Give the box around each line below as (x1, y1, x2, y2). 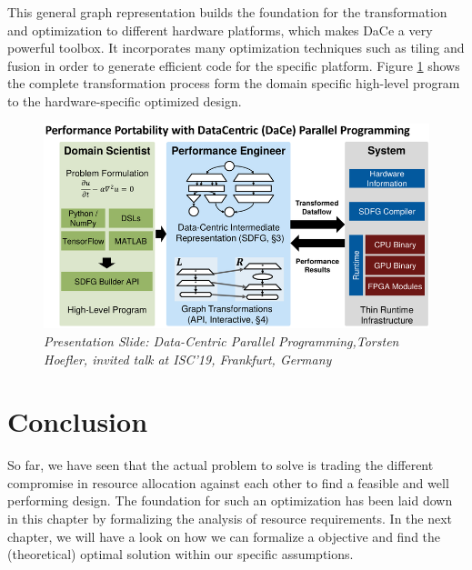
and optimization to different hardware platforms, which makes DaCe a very (7, 20, 433, 39)
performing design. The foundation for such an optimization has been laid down (7, 491, 453, 510)
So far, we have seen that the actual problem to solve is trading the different (7, 455, 434, 475)
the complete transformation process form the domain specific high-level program (7, 74, 460, 93)
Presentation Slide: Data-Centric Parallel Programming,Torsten (44, 331, 399, 350)
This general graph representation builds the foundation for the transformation (7, 3, 447, 21)
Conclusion (7, 403, 148, 440)
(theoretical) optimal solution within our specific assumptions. (7, 545, 354, 564)
